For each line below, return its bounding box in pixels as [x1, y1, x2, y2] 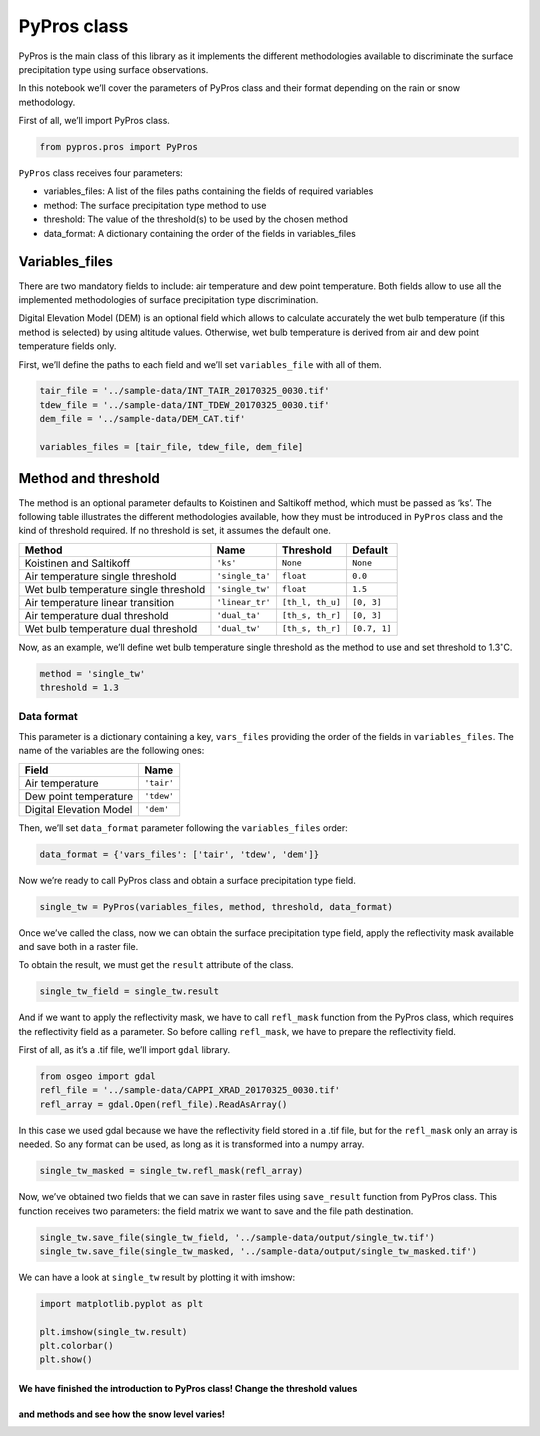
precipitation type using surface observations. [18, 63, 209, 75]
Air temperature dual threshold [24, 608, 169, 622]
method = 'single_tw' [39, 668, 146, 679]
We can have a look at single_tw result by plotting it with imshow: [18, 1271, 296, 1283]
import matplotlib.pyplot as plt [39, 1298, 204, 1309]
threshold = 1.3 [39, 682, 120, 694]
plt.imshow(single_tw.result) [39, 1326, 188, 1337]
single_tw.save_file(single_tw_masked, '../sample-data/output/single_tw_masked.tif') [39, 1245, 478, 1257]
